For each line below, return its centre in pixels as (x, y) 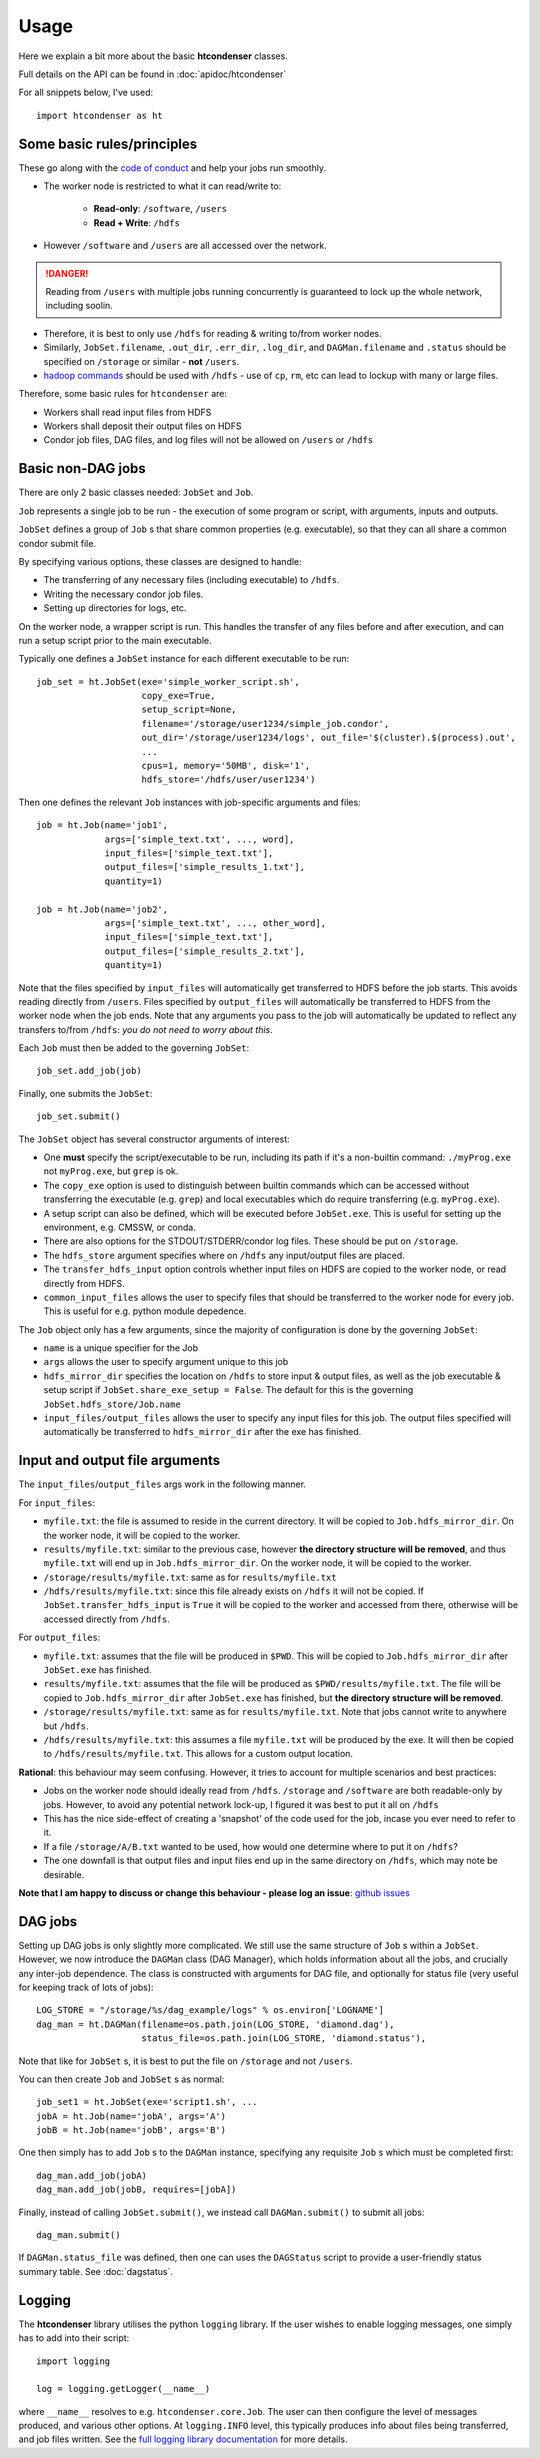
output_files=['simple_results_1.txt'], (204, 867)
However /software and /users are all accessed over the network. (185, 246)
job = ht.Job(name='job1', (102, 825)
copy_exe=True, (178, 696)
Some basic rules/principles (108, 143)
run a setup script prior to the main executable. (115, 640)
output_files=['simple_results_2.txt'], (204, 951)
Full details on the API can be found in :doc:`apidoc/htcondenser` (152, 74)
